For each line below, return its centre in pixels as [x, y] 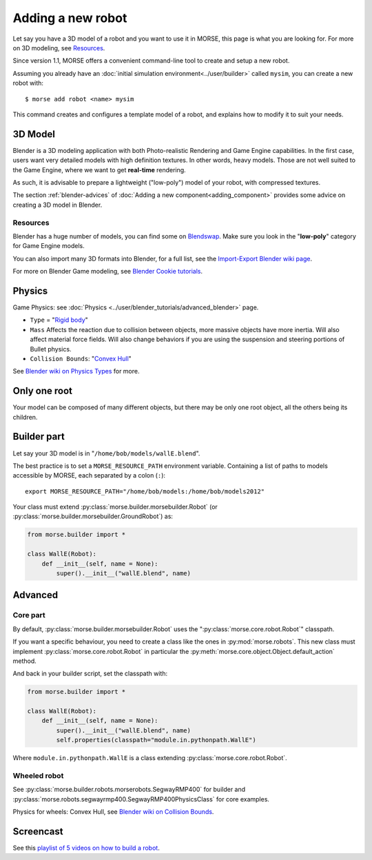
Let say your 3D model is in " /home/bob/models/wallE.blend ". [106, 453]
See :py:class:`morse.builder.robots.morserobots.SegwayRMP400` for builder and [129, 790]
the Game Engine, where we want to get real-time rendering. [99, 170]
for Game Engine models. [49, 246]
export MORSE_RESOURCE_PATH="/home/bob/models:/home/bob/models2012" [145, 491]
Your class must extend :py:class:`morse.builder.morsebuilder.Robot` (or [115, 507]
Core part [29, 615]
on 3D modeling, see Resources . [59, 48]
